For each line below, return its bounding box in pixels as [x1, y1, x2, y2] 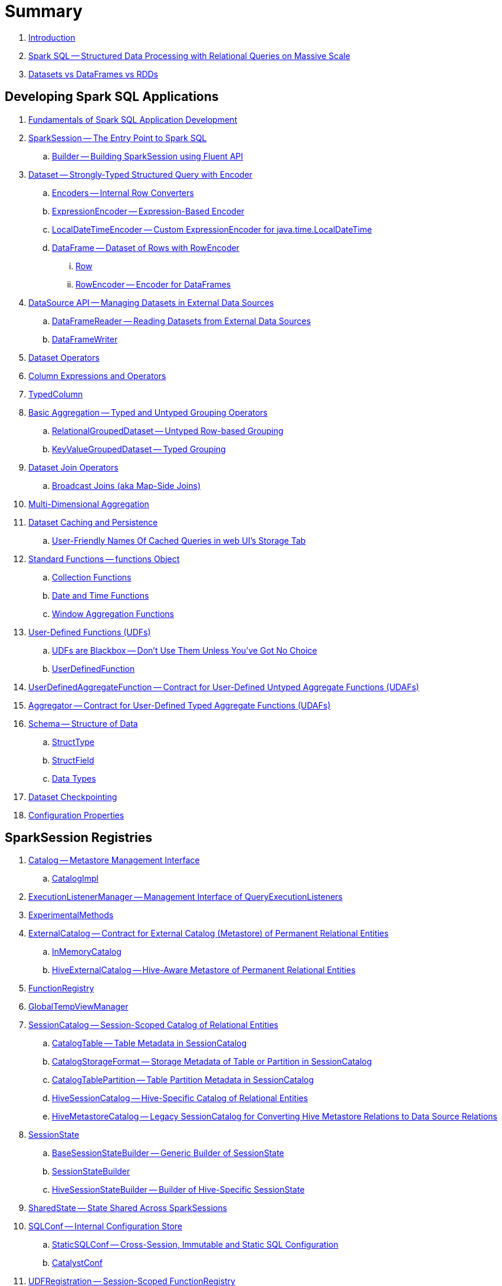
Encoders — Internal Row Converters [52, 187, 194, 198]
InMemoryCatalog [52, 946, 122, 957]
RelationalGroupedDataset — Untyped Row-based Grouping [52, 425, 284, 436]
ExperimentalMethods [28, 910, 114, 921]
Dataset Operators [28, 352, 100, 363]
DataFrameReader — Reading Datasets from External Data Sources [52, 315, 311, 326]
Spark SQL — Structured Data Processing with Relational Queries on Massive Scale [28, 50, 350, 61]
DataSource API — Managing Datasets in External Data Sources [28, 297, 274, 308]
